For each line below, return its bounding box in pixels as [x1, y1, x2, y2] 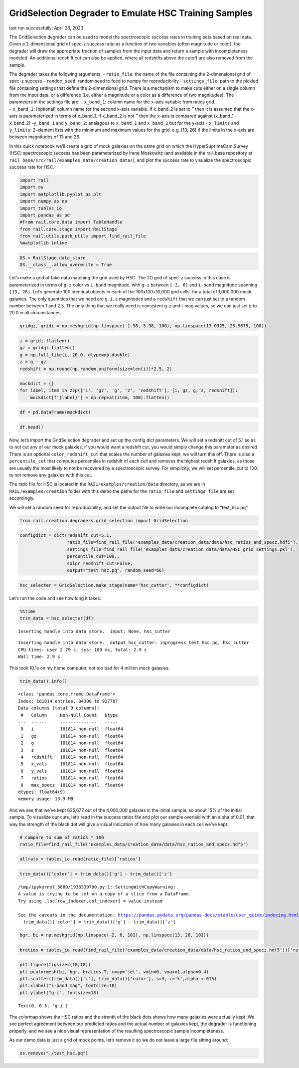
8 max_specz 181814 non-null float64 [20, 782, 124, 788]
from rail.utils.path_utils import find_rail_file [19, 233, 147, 239]
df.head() [19, 425, 44, 430]
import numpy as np [19, 199, 67, 204]
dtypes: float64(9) [18, 789, 66, 795]
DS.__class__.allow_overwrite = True [19, 262, 112, 268]
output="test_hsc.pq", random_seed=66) [67, 568, 164, 573]
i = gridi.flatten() [19, 338, 70, 344]
